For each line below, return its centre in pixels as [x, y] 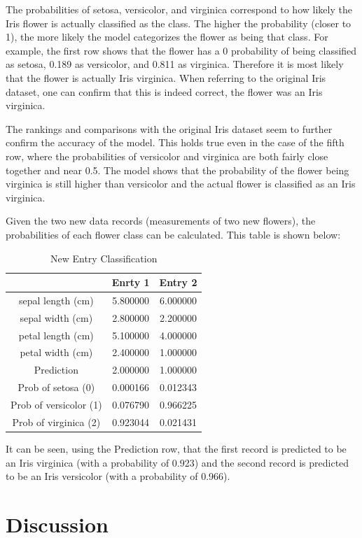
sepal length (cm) [56, 300]
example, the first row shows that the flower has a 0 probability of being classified [181, 50]
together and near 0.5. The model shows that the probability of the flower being [177, 170]
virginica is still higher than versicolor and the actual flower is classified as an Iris [181, 184]
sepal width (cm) [56, 317]
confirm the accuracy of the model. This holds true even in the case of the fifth [175, 142]
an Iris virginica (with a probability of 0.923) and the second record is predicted [177, 462]
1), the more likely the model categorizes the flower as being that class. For [167, 37]
